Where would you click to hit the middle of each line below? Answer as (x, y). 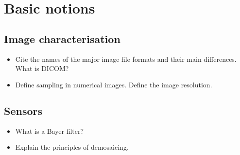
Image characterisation (62, 38)
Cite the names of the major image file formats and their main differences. (126, 59)
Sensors (23, 110)
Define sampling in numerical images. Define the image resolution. (114, 84)
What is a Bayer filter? (50, 131)
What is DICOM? (42, 68)
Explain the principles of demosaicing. (72, 147)
